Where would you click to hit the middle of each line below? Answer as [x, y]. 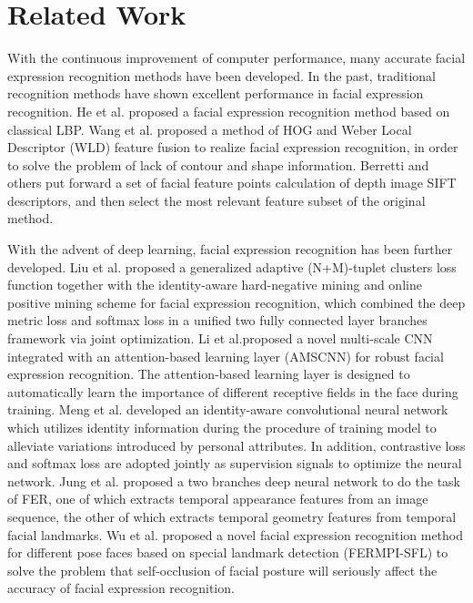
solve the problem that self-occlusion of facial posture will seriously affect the [222, 570]
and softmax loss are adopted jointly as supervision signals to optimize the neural [235, 463]
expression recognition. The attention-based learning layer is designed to [209, 374]
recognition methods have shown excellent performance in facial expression [216, 93]
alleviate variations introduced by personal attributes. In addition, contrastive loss [236, 445]
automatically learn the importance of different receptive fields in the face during [233, 391]
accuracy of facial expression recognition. [121, 588]
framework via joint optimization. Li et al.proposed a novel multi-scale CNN [220, 338]
